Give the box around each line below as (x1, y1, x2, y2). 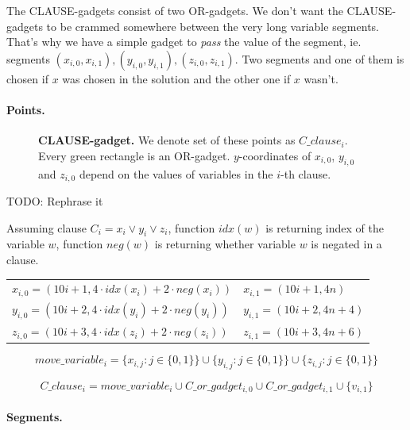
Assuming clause (6, 219, 87, 236)
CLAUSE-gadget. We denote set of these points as (38, 132, 296, 148)
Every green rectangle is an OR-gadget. (38, 147, 230, 163)
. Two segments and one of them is (234, 50, 404, 67)
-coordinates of (238, 147, 311, 163)
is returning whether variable (154, 236, 296, 252)
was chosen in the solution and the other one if (62, 70, 291, 86)
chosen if (6, 70, 48, 86)
